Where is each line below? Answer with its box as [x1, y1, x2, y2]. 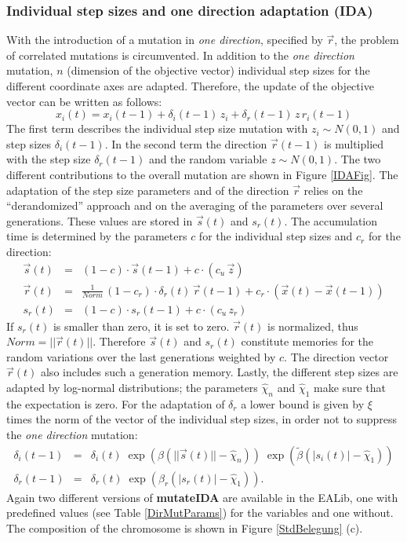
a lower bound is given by [241, 395, 365, 412]
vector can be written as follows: [6, 93, 162, 109]
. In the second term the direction [104, 135, 267, 152]
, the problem [334, 31, 399, 48]
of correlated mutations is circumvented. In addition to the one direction [6, 46, 354, 63]
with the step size [6, 151, 91, 167]
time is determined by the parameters [6, 228, 187, 244]
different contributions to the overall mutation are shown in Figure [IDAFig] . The [6, 166, 398, 182]
